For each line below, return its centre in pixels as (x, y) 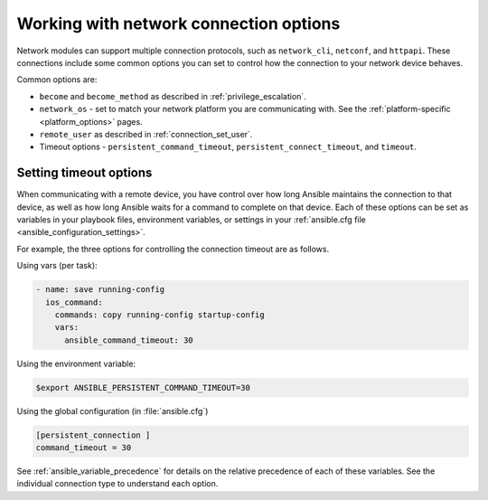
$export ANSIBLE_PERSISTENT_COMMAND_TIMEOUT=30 (143, 387)
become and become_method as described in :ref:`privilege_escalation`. (173, 96)
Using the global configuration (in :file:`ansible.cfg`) (113, 410)
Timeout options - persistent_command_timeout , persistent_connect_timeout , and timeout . (228, 147)
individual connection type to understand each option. (117, 484)
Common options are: (57, 80)
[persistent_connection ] (93, 435)
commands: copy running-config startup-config (160, 315)
